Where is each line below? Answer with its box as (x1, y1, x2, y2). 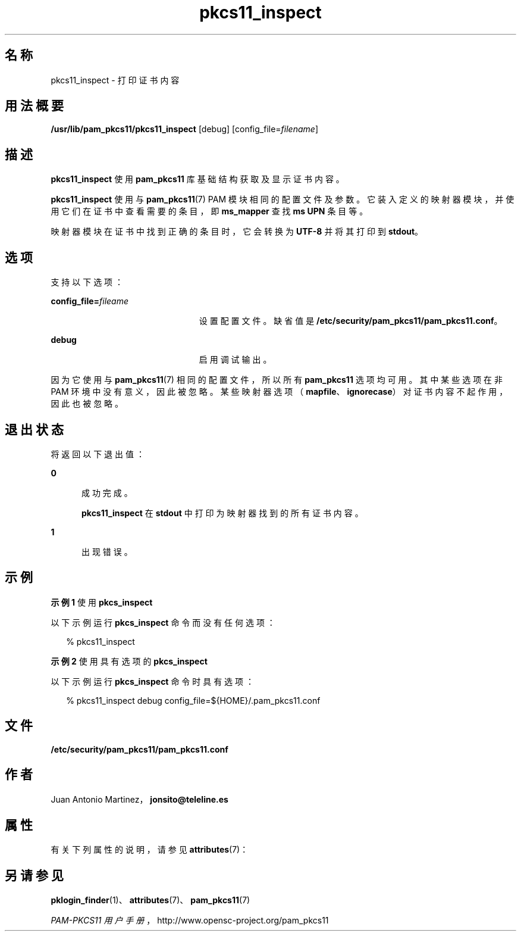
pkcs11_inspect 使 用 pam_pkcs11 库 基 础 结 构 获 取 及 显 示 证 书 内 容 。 (51, 174, 344, 185)
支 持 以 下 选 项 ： (51, 277, 124, 288)
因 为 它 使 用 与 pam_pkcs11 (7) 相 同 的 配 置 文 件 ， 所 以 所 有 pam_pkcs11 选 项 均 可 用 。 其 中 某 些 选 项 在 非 (51, 375, 503, 385)
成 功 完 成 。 (81, 487, 133, 498)
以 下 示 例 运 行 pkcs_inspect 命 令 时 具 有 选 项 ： (51, 676, 254, 687)
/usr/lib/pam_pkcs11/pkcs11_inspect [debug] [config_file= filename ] (51, 124, 318, 135)
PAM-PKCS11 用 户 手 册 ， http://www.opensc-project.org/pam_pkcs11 (51, 915, 329, 926)
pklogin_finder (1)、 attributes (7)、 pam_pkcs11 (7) (51, 895, 250, 906)
